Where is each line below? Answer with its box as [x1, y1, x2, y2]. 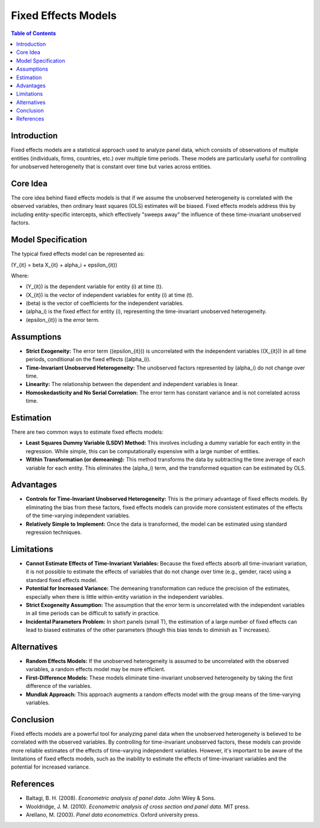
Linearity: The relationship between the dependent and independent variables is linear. [25, 381, 239, 388]
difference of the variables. [25, 682, 92, 690]
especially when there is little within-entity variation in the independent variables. [25, 593, 224, 600]
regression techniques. [25, 529, 82, 536]
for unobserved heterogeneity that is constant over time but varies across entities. [11, 163, 212, 170]
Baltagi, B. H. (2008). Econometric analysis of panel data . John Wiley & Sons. [25, 795, 216, 802]
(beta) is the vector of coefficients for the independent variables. [25, 300, 184, 307]
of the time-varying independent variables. [25, 512, 130, 519]
